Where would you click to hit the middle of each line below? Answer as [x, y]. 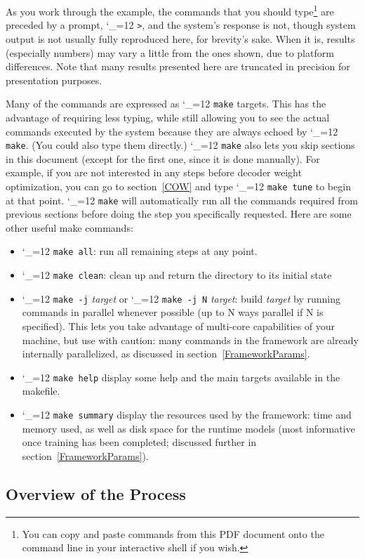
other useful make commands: [69, 227]
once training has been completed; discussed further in [139, 442]
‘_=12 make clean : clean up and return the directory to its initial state [177, 275]
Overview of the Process [96, 493]
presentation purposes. [54, 80]
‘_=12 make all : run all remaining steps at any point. [140, 251]
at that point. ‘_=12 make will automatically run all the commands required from [182, 200]
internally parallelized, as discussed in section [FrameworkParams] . [166, 354]
